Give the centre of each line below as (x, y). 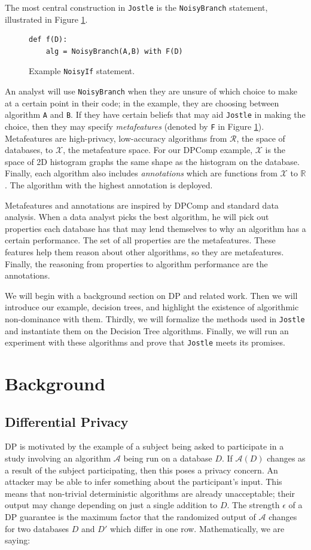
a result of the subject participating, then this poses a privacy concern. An (141, 470)
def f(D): (48, 40)
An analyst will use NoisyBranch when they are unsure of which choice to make (151, 91)
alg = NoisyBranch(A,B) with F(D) (114, 51)
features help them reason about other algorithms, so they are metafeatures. (144, 252)
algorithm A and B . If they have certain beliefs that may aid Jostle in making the (155, 114)
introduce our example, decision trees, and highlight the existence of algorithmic (152, 307)
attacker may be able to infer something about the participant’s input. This (144, 482)
